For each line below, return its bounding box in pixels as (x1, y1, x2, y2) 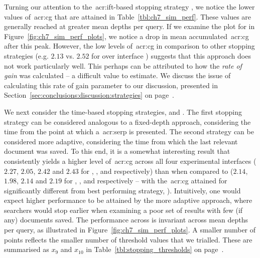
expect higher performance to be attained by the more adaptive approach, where (4, 195, 252, 205)
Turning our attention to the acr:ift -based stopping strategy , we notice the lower (4, 2, 255, 12)
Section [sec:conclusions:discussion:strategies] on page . (4, 90, 174, 100)
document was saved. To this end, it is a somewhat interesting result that (4, 146, 230, 156)
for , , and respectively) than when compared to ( (81, 165, 233, 176)
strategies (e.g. (4, 50, 49, 61)
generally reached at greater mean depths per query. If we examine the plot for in (4, 21, 255, 32)
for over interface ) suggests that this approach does (91, 50, 251, 61)
